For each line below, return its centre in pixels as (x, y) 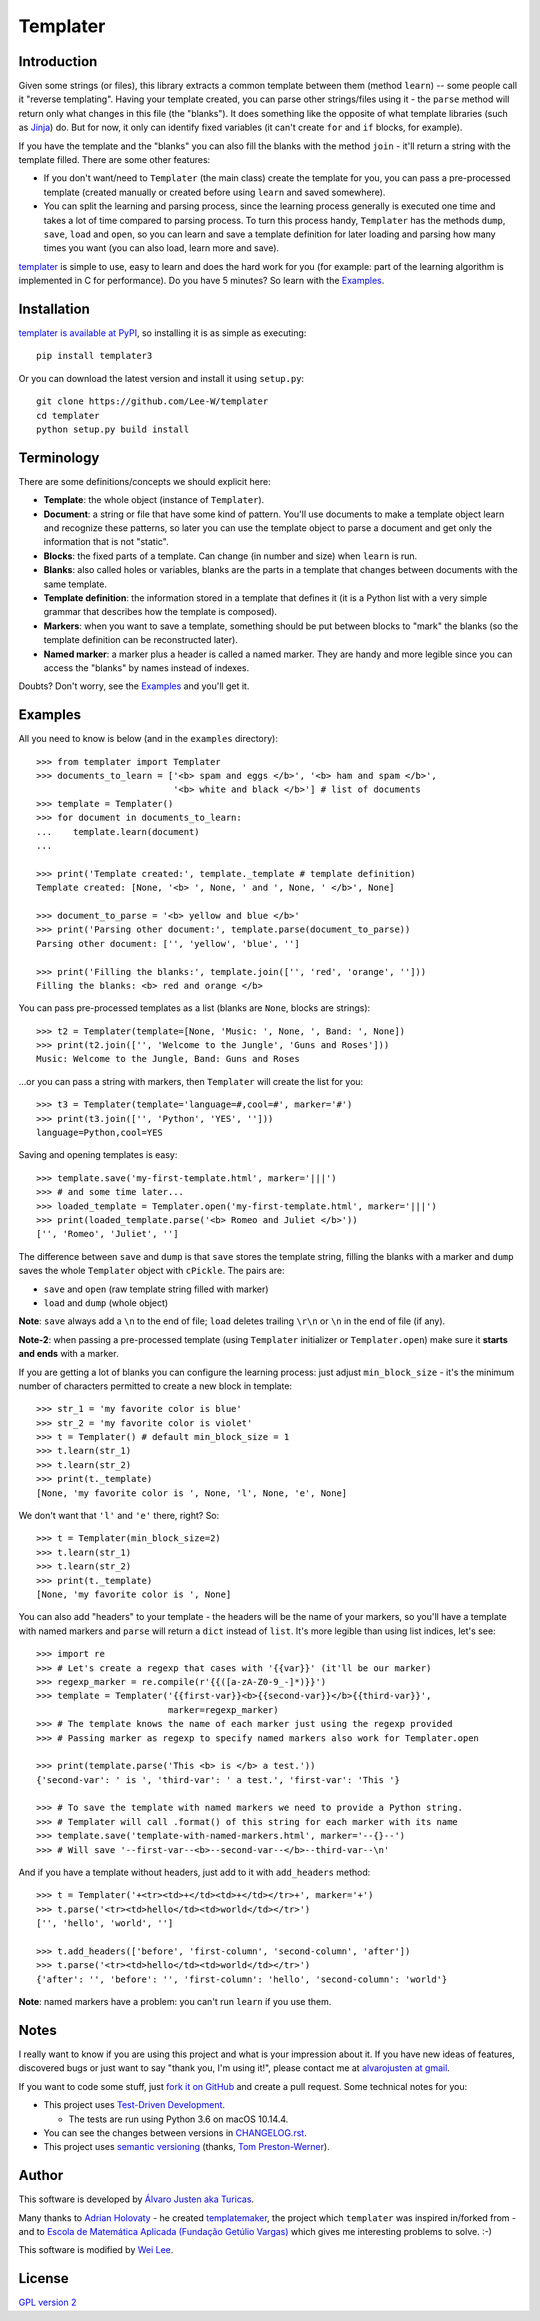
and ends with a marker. (68, 1354)
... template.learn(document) (118, 831)
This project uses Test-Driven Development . (134, 2105)
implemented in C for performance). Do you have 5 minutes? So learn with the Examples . (201, 281)
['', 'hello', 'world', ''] (105, 1923)
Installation (54, 308)
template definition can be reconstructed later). (141, 640)
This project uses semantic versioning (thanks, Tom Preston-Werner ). (186, 2147)
